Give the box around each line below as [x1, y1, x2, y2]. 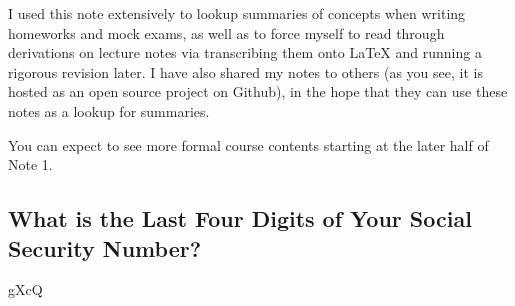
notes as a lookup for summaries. [8, 100, 210, 121]
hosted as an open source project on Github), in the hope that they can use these [8, 81, 508, 102]
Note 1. [8, 154, 53, 175]
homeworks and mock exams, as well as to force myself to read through [8, 22, 445, 43]
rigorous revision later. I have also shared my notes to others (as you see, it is [8, 61, 483, 82]
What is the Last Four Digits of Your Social [8, 203, 472, 234]
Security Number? [8, 232, 202, 263]
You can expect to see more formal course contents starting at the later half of [8, 134, 489, 155]
